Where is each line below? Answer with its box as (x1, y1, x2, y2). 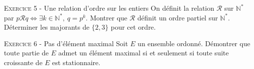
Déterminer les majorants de (4, 22, 89, 32)
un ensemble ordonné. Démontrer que (138, 38, 251, 48)
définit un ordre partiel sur (137, 12, 218, 22)
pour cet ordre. (111, 22, 156, 32)
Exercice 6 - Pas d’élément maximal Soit (4, 38, 128, 48)
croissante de (4, 57, 43, 67)
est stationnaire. (52, 57, 101, 67)
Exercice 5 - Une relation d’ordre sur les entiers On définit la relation (4, 3, 215, 13)
